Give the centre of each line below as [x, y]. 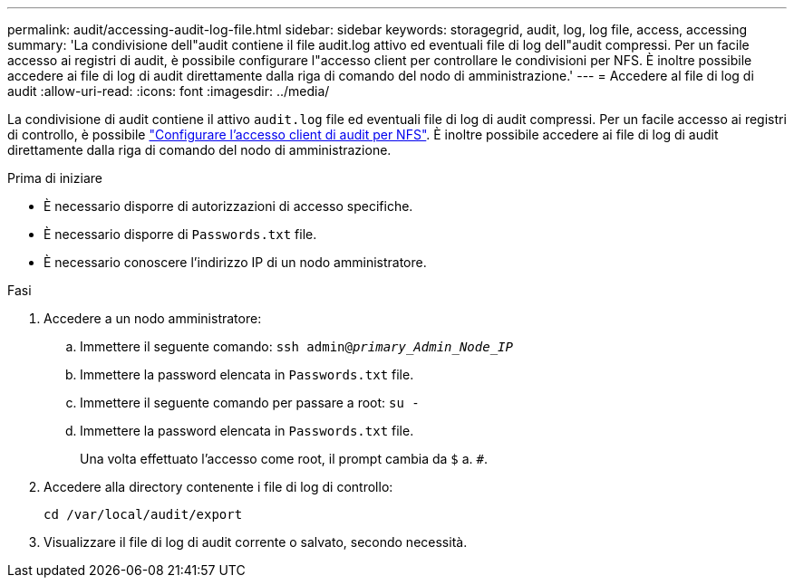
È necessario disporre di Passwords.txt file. [180, 234]
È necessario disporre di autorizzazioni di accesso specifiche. [228, 206]
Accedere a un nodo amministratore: [153, 318]
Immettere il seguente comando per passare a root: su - [250, 403]
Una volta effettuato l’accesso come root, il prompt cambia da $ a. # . [284, 459]
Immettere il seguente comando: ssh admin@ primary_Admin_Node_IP [296, 346]
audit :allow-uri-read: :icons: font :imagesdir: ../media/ [169, 91]
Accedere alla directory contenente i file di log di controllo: [218, 487]
